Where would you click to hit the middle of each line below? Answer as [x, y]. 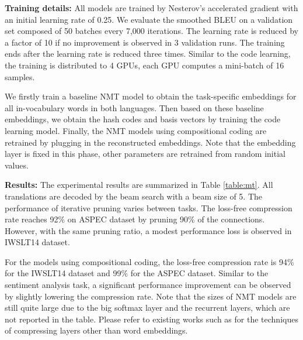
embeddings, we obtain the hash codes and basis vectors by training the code [143, 119]
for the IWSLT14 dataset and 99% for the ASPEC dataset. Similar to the [137, 273]
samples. [20, 76]
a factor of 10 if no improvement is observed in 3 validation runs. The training [145, 42]
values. [17, 165]
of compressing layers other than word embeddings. [96, 330]
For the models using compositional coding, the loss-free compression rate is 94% [149, 261]
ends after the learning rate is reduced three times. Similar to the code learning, [148, 54]
